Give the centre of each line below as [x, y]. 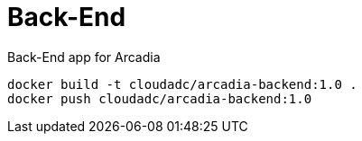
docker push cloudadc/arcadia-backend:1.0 [160, 98]
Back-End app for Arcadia [84, 57]
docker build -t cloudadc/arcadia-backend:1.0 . [182, 84]
